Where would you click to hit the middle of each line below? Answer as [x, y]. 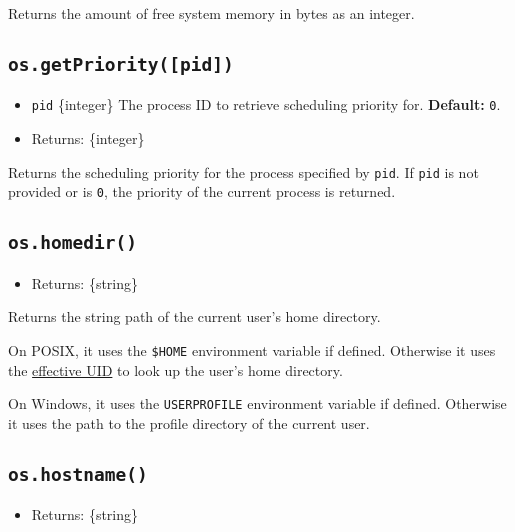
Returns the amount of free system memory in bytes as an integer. [211, 13]
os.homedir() [72, 243]
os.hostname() [78, 474]
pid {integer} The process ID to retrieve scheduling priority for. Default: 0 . [266, 104]
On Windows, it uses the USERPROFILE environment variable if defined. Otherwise [257, 403]
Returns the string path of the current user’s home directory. [194, 316]
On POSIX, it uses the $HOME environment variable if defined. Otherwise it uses [252, 349]
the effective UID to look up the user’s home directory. [175, 369]
